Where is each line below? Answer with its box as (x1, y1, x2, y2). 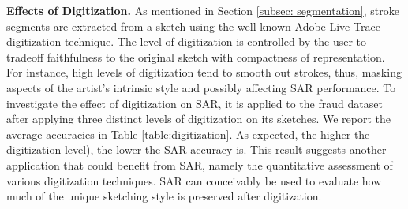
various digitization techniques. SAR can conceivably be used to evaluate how (6, 172, 382, 188)
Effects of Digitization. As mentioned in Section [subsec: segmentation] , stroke (6, 2, 399, 18)
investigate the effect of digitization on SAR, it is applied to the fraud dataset (6, 95, 383, 111)
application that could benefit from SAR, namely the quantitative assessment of (6, 156, 393, 173)
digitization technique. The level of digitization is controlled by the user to (6, 33, 367, 50)
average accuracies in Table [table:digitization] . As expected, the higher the (6, 125, 370, 142)
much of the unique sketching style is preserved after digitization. (6, 188, 322, 204)
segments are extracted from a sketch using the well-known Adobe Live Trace (6, 17, 380, 34)
